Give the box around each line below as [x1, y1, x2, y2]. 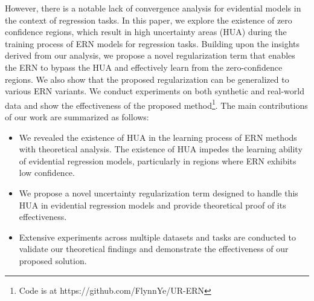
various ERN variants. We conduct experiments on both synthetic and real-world [5, 85, 304, 97]
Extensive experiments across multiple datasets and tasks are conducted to [19, 230, 296, 243]
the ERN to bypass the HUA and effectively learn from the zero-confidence [5, 60, 283, 73]
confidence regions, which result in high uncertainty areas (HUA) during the [5, 25, 287, 38]
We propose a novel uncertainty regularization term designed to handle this [19, 186, 298, 199]
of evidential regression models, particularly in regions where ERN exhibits [19, 154, 296, 167]
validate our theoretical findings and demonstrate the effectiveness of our [19, 242, 289, 255]
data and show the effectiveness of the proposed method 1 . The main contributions [5, 97, 308, 111]
